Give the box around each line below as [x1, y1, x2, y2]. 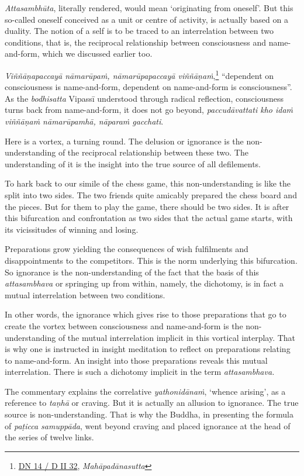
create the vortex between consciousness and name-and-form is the [5, 319, 243, 332]
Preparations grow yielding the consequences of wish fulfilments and [5, 243, 248, 255]
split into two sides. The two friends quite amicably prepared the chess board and [5, 188, 297, 201]
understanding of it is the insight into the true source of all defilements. [5, 157, 261, 170]
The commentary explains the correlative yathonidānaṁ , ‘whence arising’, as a [5, 385, 286, 397]
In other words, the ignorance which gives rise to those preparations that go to [5, 308, 286, 320]
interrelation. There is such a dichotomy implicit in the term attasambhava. [5, 365, 275, 378]
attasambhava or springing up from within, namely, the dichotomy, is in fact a [5, 277, 284, 289]
